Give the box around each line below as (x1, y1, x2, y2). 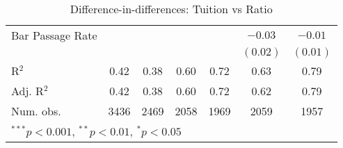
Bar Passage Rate (11, 27, 97, 43)
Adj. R (11, 83, 44, 99)
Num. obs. (11, 103, 61, 119)
